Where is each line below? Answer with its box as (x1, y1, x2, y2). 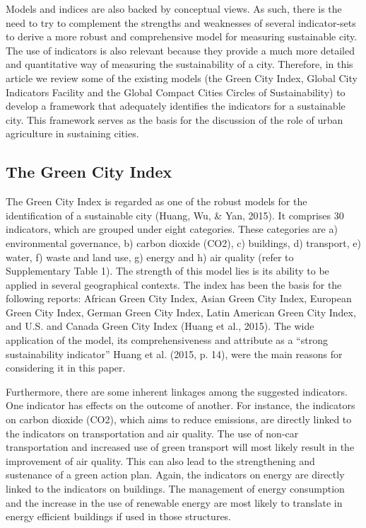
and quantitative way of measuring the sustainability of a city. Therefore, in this (6, 57, 353, 71)
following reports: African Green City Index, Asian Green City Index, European (6, 291, 352, 306)
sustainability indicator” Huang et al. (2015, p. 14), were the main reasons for (6, 346, 343, 361)
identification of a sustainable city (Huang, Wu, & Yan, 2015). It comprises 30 (6, 207, 344, 222)
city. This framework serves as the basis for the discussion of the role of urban (6, 112, 343, 127)
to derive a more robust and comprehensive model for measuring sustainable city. (6, 29, 358, 44)
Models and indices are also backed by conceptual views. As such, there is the (6, 1, 342, 16)
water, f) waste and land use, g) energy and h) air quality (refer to (6, 249, 294, 264)
